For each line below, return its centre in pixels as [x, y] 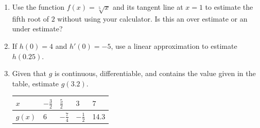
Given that [29, 73]
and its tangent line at [148, 7]
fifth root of [31, 18]
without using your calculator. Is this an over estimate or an [152, 18]
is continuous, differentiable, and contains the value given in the [155, 73]
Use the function [38, 7]
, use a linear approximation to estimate [174, 45]
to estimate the [229, 7]
